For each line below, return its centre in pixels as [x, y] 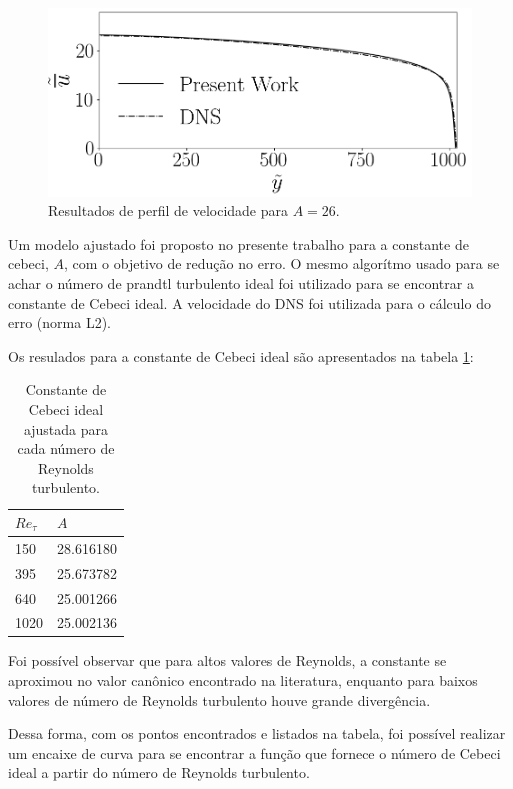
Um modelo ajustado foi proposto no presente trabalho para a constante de [238, 243]
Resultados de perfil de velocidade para [168, 210]
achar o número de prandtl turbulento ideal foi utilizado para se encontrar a [241, 283]
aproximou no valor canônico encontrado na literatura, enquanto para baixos [243, 680]
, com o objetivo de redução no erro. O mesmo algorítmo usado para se [282, 263]
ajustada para [66, 428]
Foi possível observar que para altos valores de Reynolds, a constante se [227, 660]
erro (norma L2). [59, 322]
